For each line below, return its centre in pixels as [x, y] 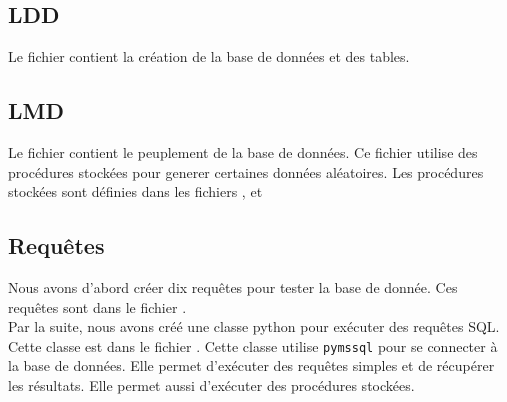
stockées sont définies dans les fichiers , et [135, 191]
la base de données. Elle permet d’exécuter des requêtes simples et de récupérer [251, 365]
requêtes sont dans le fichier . [97, 306]
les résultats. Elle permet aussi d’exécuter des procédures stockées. [211, 385]
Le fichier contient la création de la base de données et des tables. [209, 56]
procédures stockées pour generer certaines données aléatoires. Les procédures [246, 171]
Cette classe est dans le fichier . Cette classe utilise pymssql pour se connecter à [253, 345]
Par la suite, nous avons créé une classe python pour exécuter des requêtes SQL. [254, 326]
